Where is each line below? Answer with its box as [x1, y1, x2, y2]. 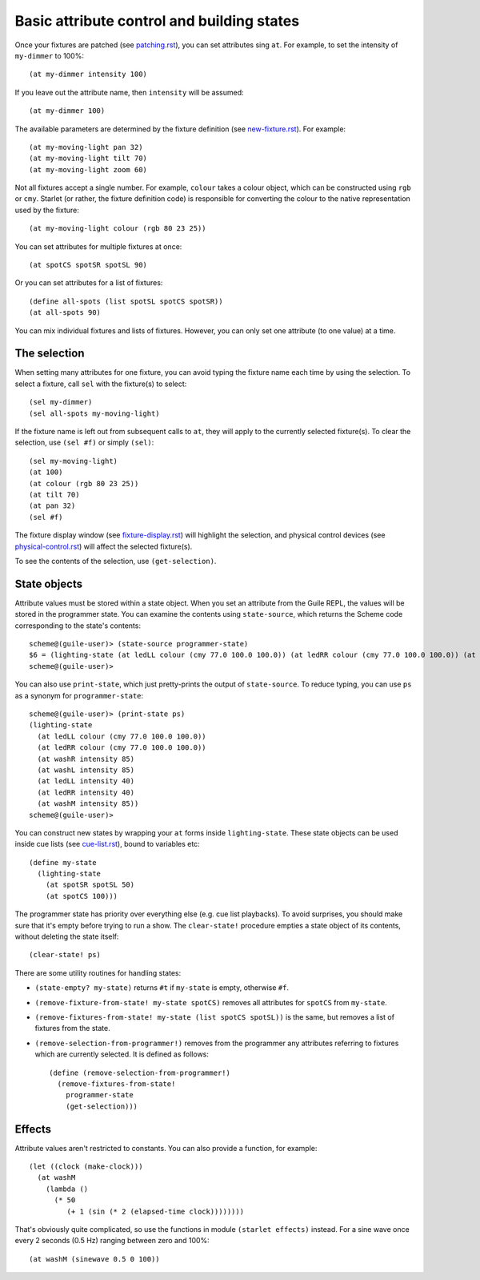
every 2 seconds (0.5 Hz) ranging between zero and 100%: [14, 1236, 210, 1246]
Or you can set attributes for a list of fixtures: [14, 278, 163, 288]
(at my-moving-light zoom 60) [29, 165, 148, 174]
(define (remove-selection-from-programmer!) [49, 1068, 231, 1077]
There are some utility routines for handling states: [14, 968, 182, 977]
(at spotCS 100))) [45, 892, 118, 900]
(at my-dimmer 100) [29, 107, 106, 115]
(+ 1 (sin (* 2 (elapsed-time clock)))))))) [66, 1206, 244, 1216]
